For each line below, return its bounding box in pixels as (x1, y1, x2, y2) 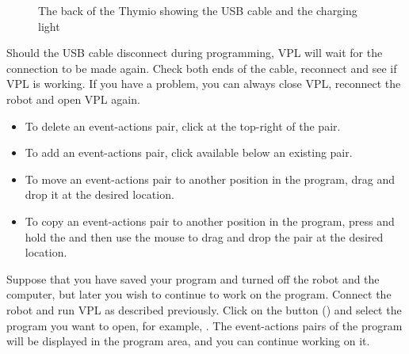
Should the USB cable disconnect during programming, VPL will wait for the (6, 44, 383, 61)
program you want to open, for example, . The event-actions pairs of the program (6, 317, 403, 333)
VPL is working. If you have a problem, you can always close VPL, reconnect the (6, 75, 401, 92)
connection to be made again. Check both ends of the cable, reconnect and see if (6, 59, 397, 76)
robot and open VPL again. (6, 90, 140, 107)
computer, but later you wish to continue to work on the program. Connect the (6, 286, 392, 303)
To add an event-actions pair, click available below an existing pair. (25, 144, 353, 161)
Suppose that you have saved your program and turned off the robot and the (6, 270, 380, 287)
